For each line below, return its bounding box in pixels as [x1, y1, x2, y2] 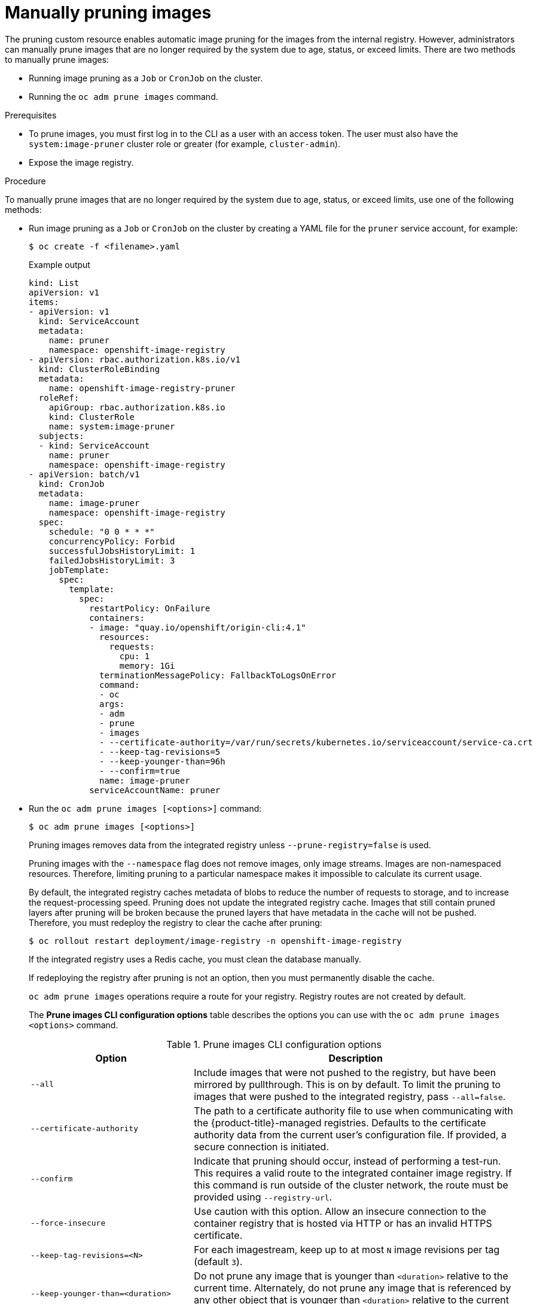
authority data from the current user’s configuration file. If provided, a [194, 1128, 507, 1141]
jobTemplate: [48, 565, 109, 575]
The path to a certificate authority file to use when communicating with [194, 1104, 514, 1117]
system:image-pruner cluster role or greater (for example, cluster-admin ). [29, 138, 340, 149]
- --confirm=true [99, 766, 180, 776]
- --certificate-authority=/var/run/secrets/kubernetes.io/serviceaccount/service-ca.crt [99, 737, 533, 747]
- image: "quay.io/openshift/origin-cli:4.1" [89, 622, 306, 632]
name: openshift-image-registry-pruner [48, 383, 236, 393]
